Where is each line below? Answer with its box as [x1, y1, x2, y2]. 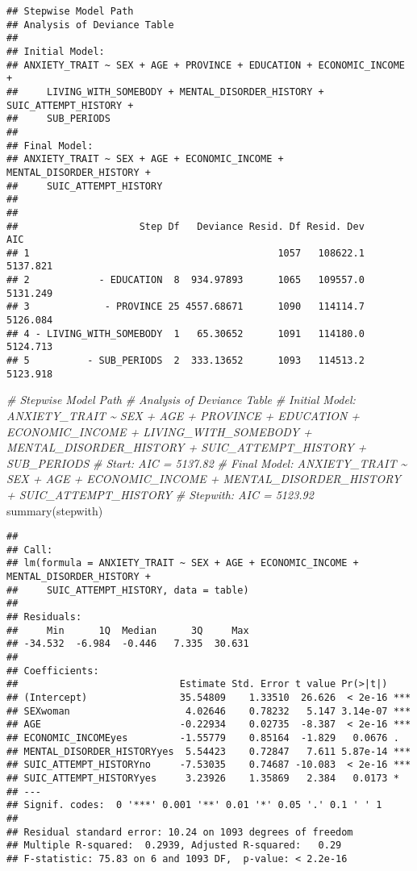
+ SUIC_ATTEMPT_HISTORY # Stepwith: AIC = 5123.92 [6, 486, 314, 502]
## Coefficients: [6, 665, 99, 677]
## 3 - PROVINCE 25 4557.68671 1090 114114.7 [6, 301, 365, 313]
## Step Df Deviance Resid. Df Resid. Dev [6, 220, 365, 232]
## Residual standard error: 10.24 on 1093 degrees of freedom [6, 826, 353, 838]
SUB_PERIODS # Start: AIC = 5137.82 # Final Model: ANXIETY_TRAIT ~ [6, 454, 407, 471]
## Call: [6, 544, 53, 556]
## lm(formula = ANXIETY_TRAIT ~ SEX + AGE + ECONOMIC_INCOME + [6, 557, 359, 569]
